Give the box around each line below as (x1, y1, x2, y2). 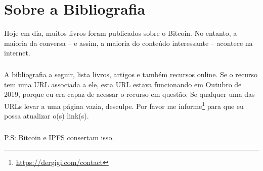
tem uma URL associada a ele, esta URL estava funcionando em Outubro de (4, 79, 242, 89)
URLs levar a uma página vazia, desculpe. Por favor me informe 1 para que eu (4, 99, 244, 111)
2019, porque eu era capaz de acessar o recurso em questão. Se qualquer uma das (4, 89, 255, 99)
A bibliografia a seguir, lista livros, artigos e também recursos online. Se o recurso (4, 69, 257, 80)
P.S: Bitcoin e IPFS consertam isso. (4, 132, 114, 143)
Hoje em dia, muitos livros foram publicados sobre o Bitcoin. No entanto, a (4, 28, 237, 38)
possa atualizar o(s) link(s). (4, 110, 89, 121)
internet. (4, 47, 30, 58)
